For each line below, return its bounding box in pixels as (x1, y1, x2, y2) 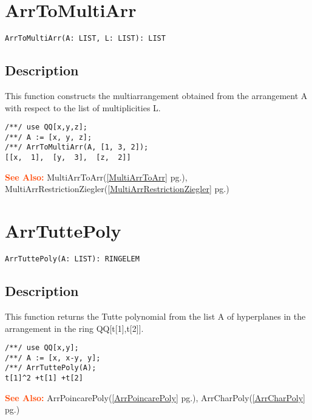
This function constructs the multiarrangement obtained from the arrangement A (5, 89, 308, 102)
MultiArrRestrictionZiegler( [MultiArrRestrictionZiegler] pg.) (5, 182, 229, 195)
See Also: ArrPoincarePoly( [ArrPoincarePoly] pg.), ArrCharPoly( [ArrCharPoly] (5, 391, 305, 404)
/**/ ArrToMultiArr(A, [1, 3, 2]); (5, 143, 149, 152)
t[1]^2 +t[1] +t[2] (5, 374, 83, 383)
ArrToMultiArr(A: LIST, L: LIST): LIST (5, 34, 166, 43)
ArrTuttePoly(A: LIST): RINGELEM (5, 255, 140, 264)
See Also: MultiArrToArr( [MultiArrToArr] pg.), (5, 170, 188, 183)
